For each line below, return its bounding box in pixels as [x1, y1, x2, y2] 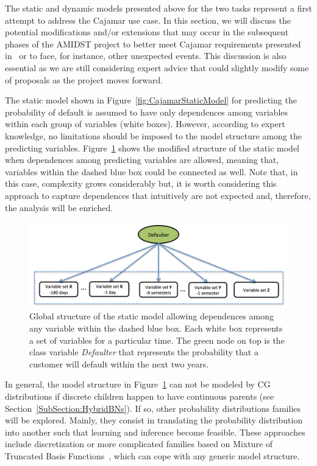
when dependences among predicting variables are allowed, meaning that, [5, 153, 279, 166]
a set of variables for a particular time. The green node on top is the [29, 333, 285, 346]
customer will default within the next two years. [29, 357, 209, 370]
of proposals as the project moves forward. [5, 73, 163, 86]
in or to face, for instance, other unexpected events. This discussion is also [5, 49, 287, 62]
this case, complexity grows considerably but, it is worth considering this [5, 177, 277, 190]
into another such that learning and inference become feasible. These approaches [5, 425, 305, 438]
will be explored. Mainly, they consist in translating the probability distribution [5, 414, 303, 426]
